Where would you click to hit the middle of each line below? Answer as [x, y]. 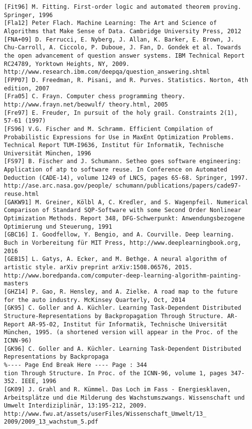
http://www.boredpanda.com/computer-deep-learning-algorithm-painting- [123, 275]
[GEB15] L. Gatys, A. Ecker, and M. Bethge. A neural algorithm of [116, 259]
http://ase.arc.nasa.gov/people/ [58, 186]
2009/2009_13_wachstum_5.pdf [51, 422]
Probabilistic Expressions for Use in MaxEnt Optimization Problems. [119, 137]
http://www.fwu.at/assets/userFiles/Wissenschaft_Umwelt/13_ [105, 414]
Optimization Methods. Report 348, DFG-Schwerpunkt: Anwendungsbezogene [124, 219]
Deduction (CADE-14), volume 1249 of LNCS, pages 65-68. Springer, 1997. [126, 178]
